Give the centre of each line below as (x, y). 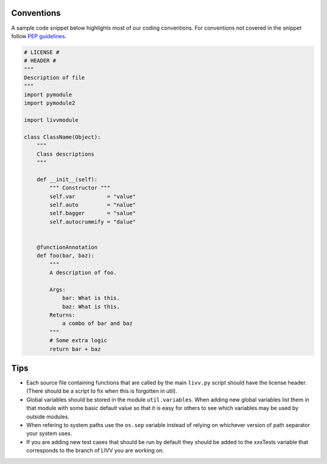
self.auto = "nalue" (93, 205)
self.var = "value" (93, 196)
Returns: (62, 315)
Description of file (54, 78)
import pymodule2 (50, 103)
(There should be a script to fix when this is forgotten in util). (102, 391)
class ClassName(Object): (62, 137)
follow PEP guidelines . (39, 36)
